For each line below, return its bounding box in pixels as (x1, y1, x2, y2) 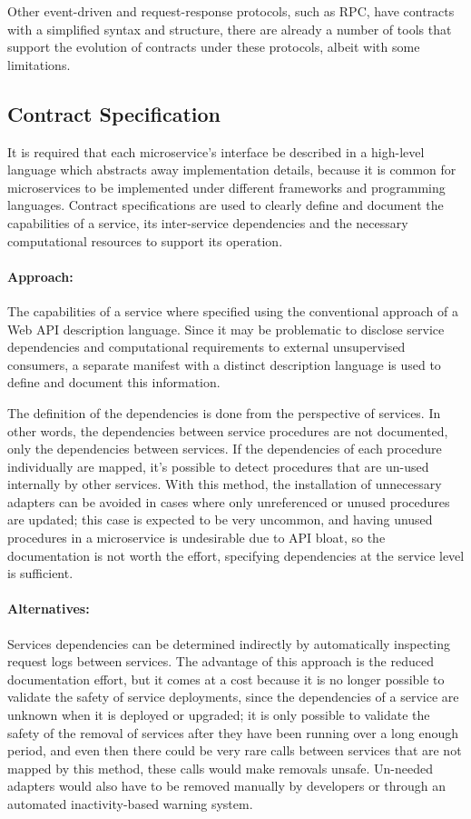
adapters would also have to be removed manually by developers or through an (7, 776, 446, 795)
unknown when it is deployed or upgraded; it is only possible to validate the (7, 705, 430, 724)
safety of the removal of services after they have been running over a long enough (7, 723, 459, 742)
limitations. (7, 55, 71, 74)
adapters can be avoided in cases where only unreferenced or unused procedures (7, 492, 450, 511)
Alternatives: (7, 599, 90, 618)
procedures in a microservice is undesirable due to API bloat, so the (7, 528, 386, 547)
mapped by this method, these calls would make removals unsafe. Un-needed (7, 758, 433, 777)
